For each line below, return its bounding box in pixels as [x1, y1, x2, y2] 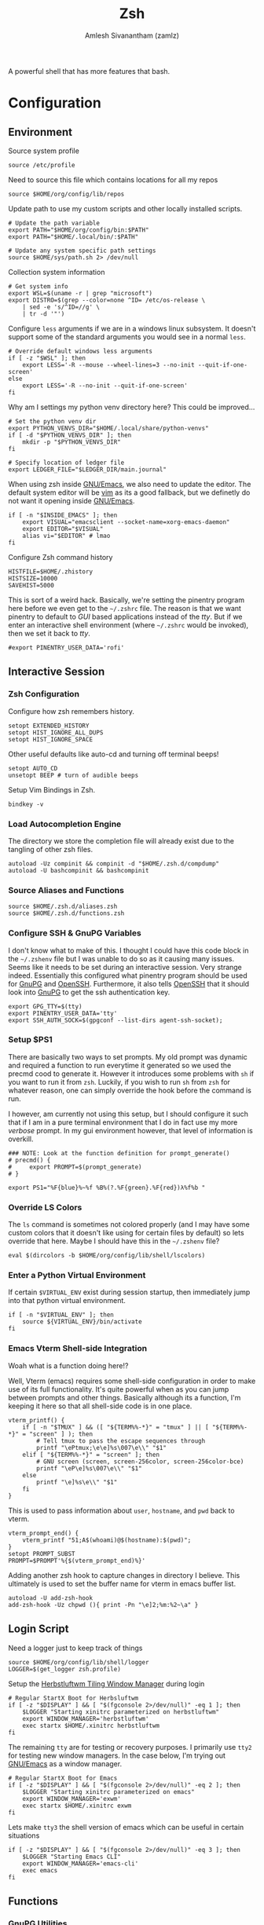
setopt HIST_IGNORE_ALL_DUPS [8, 728, 104, 737]
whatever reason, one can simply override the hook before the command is [8, 1085, 251, 1095]
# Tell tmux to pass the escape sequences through [36, 1436, 206, 1445]
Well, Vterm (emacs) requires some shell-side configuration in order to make [8, 1376, 256, 1385]
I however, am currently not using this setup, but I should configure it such [8, 1109, 249, 1118]
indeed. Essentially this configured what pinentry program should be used [8, 971, 247, 980]
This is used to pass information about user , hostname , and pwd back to [8, 1506, 235, 1515]
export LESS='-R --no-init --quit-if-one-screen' [22, 382, 189, 390]
